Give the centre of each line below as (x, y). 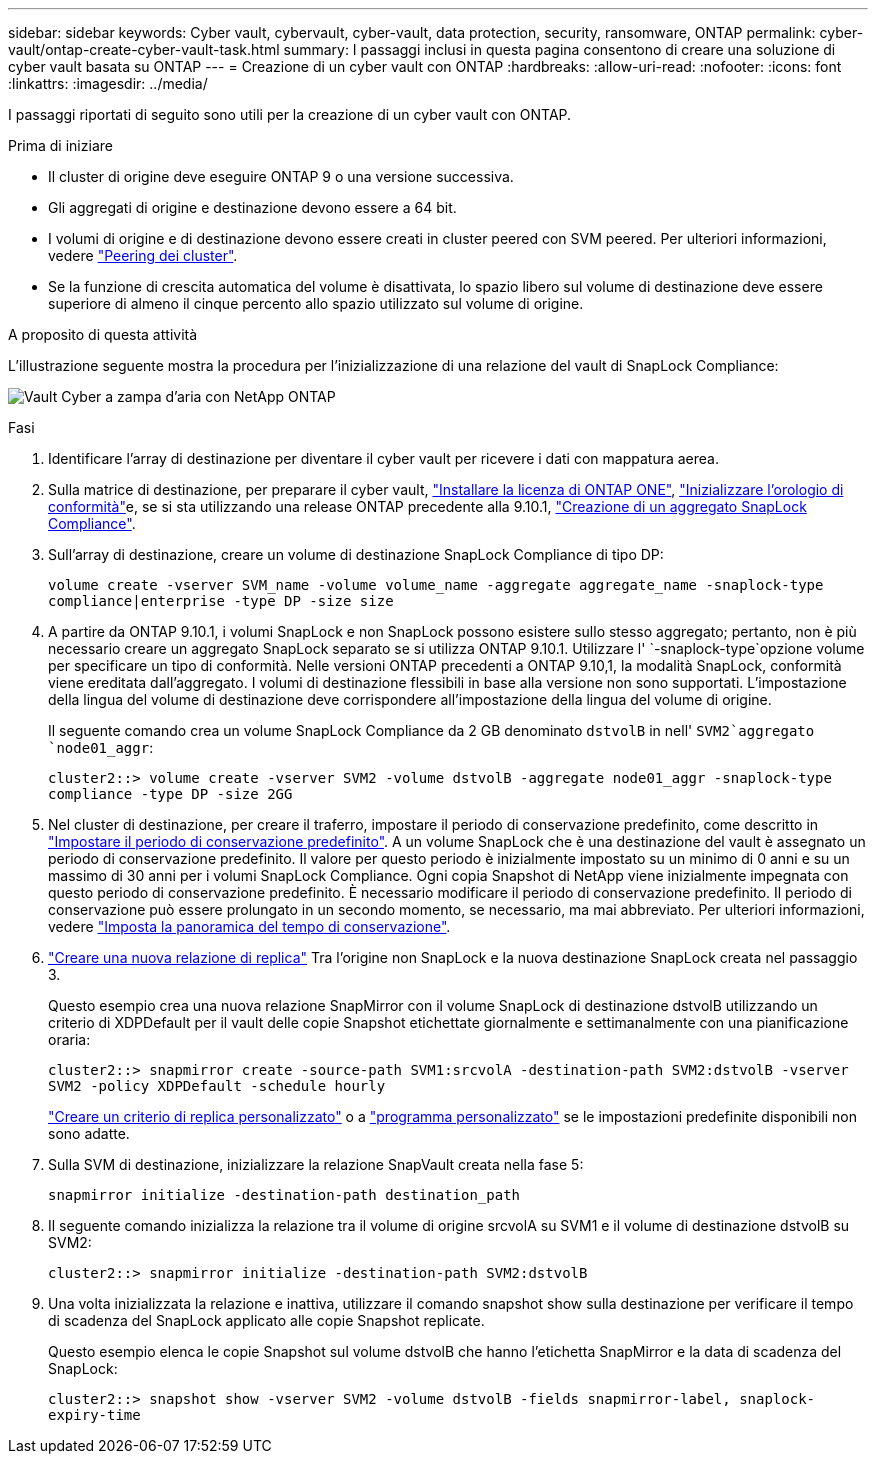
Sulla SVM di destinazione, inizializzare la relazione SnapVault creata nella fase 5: (316, 1164)
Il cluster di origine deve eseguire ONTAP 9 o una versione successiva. (281, 176)
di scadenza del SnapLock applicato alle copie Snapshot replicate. (266, 1320)
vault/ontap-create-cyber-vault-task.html (144, 49)
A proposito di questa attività (103, 334)
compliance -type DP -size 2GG (170, 794)
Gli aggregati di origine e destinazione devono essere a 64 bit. (252, 207)
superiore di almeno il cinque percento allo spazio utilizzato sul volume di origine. (316, 303)
